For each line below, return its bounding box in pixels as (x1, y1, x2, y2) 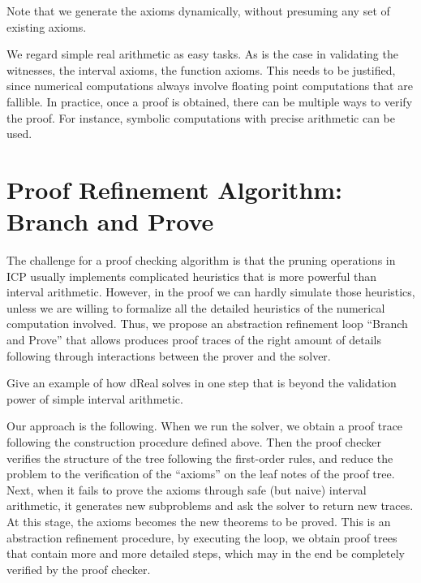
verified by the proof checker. (6, 560, 151, 577)
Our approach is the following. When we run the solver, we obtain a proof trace (6, 417, 403, 434)
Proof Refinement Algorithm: (6, 172, 343, 205)
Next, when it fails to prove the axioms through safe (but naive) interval (6, 481, 367, 498)
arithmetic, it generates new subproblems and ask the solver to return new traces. (6, 497, 414, 514)
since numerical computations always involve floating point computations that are (6, 77, 413, 94)
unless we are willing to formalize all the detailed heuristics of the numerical (6, 299, 385, 316)
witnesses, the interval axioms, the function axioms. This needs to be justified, (6, 61, 396, 78)
